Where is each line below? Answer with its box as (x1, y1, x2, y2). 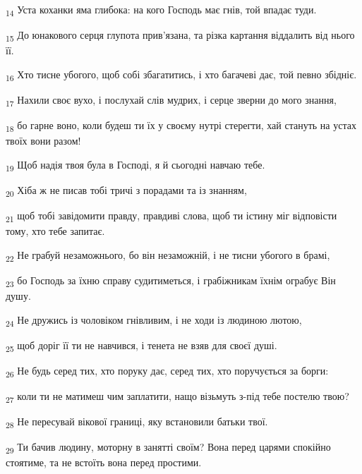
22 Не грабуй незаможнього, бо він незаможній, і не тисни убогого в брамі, (6, 247, 330, 264)
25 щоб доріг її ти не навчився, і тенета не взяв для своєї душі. (6, 337, 277, 354)
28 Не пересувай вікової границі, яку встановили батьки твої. (6, 414, 268, 430)
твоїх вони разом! (6, 133, 81, 148)
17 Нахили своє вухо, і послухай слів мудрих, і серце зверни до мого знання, (6, 92, 337, 109)
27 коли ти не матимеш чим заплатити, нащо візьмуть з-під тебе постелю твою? (6, 389, 349, 405)
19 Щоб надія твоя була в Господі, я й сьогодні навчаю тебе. (6, 157, 265, 174)
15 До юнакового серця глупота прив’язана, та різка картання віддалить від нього (6, 28, 355, 44)
